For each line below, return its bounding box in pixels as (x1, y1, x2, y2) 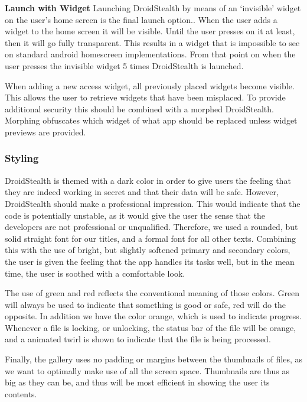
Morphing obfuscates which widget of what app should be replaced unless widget (5, 114, 298, 127)
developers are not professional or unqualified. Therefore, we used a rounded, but (5, 221, 298, 233)
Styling (5, 151, 39, 166)
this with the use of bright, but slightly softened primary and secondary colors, (5, 244, 290, 256)
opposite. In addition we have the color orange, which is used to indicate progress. (5, 310, 302, 322)
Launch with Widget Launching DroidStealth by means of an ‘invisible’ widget (5, 2, 301, 14)
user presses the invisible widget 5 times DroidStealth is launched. (5, 59, 244, 72)
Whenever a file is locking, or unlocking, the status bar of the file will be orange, (5, 321, 296, 333)
